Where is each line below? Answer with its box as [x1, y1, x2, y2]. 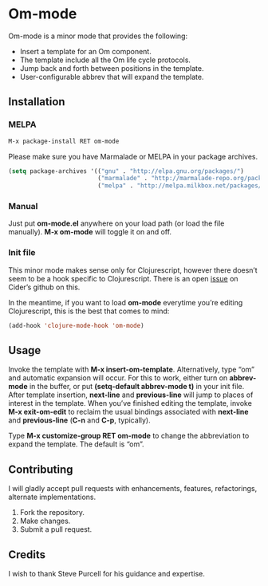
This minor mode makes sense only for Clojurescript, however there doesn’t [8, 265, 258, 275]
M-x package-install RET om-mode [8, 137, 120, 145]
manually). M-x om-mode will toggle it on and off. [8, 227, 172, 237]
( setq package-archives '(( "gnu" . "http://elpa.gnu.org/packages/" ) [8, 167, 245, 175]
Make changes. [19, 516, 71, 526]
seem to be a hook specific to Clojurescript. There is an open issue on [8, 273, 238, 283]
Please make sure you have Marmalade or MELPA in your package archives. [8, 151, 258, 161]
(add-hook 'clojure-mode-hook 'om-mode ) [8, 321, 145, 329]
